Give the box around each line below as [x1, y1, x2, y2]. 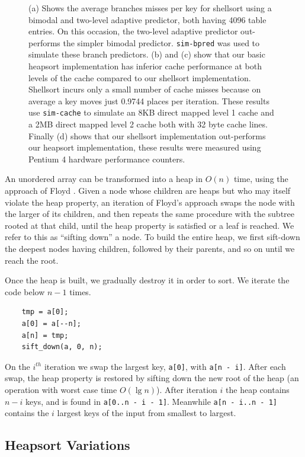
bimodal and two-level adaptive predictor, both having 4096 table [28, 13, 267, 25]
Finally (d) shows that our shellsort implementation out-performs [28, 129, 266, 142]
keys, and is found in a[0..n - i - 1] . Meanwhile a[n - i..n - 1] [25, 395, 277, 407]
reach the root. [5, 254, 59, 266]
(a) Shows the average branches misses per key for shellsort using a [28, 2, 272, 14]
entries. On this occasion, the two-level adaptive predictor [28, 25, 238, 37]
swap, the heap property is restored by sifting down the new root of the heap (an [5, 372, 299, 384]
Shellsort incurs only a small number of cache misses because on [28, 83, 261, 95]
